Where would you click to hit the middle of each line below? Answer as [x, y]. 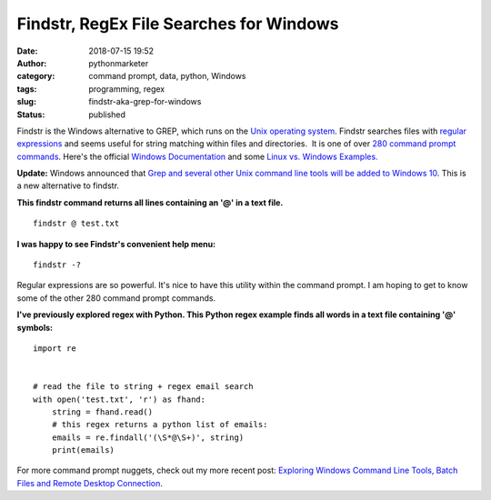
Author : [32, 63]
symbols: [35, 327]
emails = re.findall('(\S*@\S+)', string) [148, 437]
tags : [27, 89]
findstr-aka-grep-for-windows [145, 102]
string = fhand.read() [102, 412]
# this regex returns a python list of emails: [160, 425]
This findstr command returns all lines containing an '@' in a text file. [150, 202]
